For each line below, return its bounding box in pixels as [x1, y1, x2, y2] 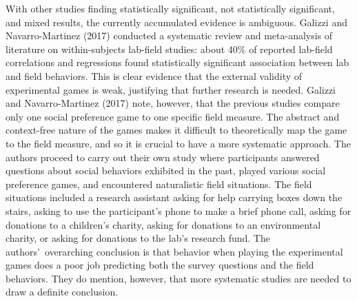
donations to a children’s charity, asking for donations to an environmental [6, 217, 321, 231]
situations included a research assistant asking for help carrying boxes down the [6, 190, 343, 205]
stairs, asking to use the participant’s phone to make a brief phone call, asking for [6, 203, 351, 218]
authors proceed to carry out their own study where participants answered [6, 149, 320, 164]
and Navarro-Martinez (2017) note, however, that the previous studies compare [6, 96, 340, 110]
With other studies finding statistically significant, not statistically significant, [6, 1, 335, 15]
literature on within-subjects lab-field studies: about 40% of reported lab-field [6, 41, 333, 56]
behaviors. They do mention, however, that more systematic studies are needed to [6, 271, 351, 285]
